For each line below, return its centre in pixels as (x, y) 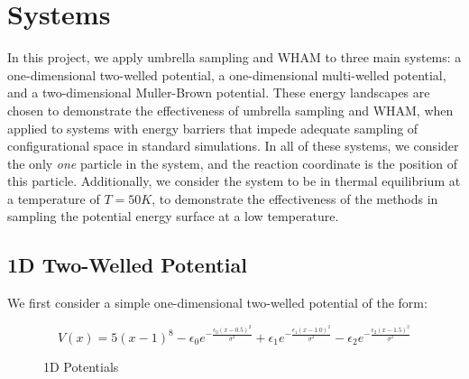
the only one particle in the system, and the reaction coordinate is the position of (233, 163)
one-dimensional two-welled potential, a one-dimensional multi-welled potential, (227, 74)
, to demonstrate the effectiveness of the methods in (295, 198)
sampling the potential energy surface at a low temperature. (173, 216)
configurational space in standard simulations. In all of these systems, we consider (233, 146)
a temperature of (54, 198)
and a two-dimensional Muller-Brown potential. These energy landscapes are (219, 92)
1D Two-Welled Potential (127, 265)
